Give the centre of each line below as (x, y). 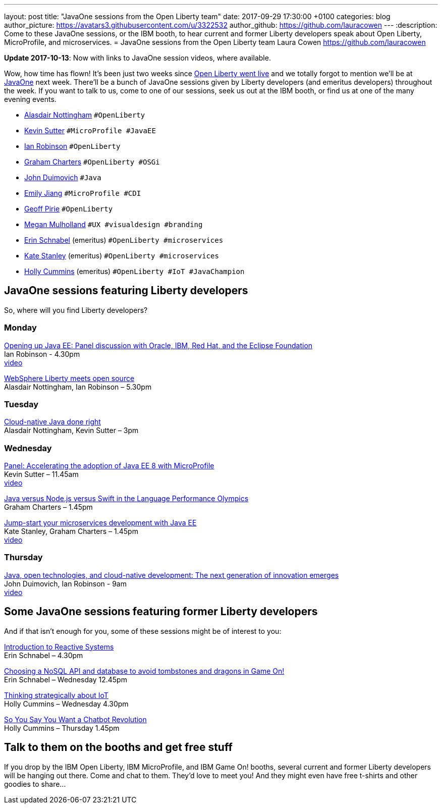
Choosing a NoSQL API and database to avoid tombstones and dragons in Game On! (144, 671)
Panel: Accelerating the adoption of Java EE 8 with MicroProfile (109, 466)
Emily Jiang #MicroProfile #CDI (83, 193)
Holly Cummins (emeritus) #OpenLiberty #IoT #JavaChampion (134, 271)
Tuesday (21, 404)
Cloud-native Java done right (52, 422)
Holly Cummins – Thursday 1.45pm (62, 728)
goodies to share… (35, 784)
